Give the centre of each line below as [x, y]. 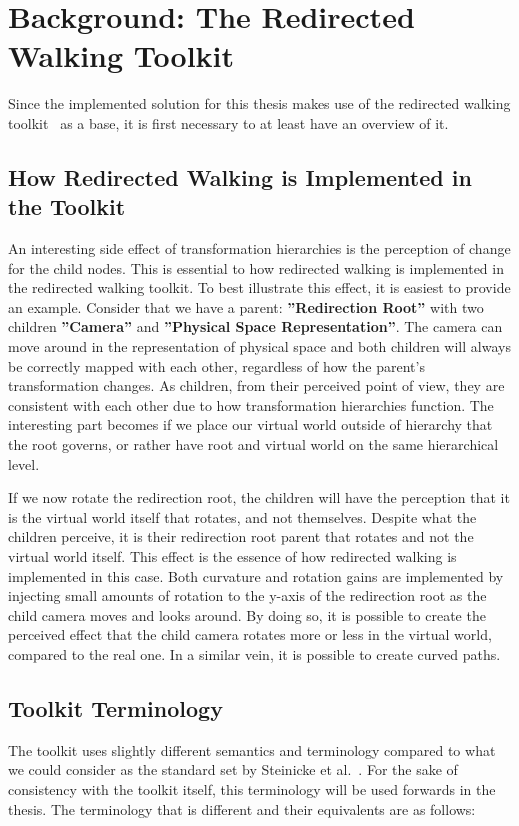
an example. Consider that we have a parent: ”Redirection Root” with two [246, 306]
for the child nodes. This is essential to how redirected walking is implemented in [256, 267]
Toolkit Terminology [115, 707]
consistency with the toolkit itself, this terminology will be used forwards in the [252, 788]
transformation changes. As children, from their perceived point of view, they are [256, 385]
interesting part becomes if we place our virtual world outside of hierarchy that [250, 424]
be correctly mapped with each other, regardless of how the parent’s [216, 365]
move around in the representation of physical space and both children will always [259, 346]
